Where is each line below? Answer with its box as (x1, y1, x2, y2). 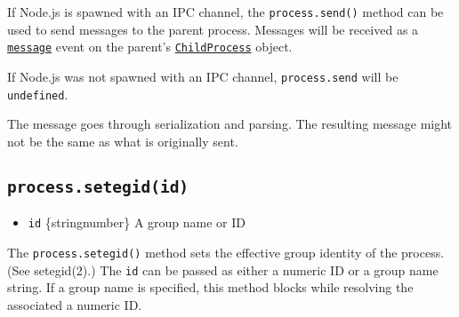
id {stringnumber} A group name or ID (28, 213, 246, 232)
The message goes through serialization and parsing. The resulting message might (7, 115, 453, 133)
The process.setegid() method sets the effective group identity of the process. (7, 242, 445, 261)
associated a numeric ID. (7, 295, 142, 313)
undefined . (7, 84, 68, 103)
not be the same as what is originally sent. (7, 131, 238, 150)
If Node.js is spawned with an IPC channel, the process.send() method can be (7, 3, 444, 20)
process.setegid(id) (7, 177, 189, 196)
